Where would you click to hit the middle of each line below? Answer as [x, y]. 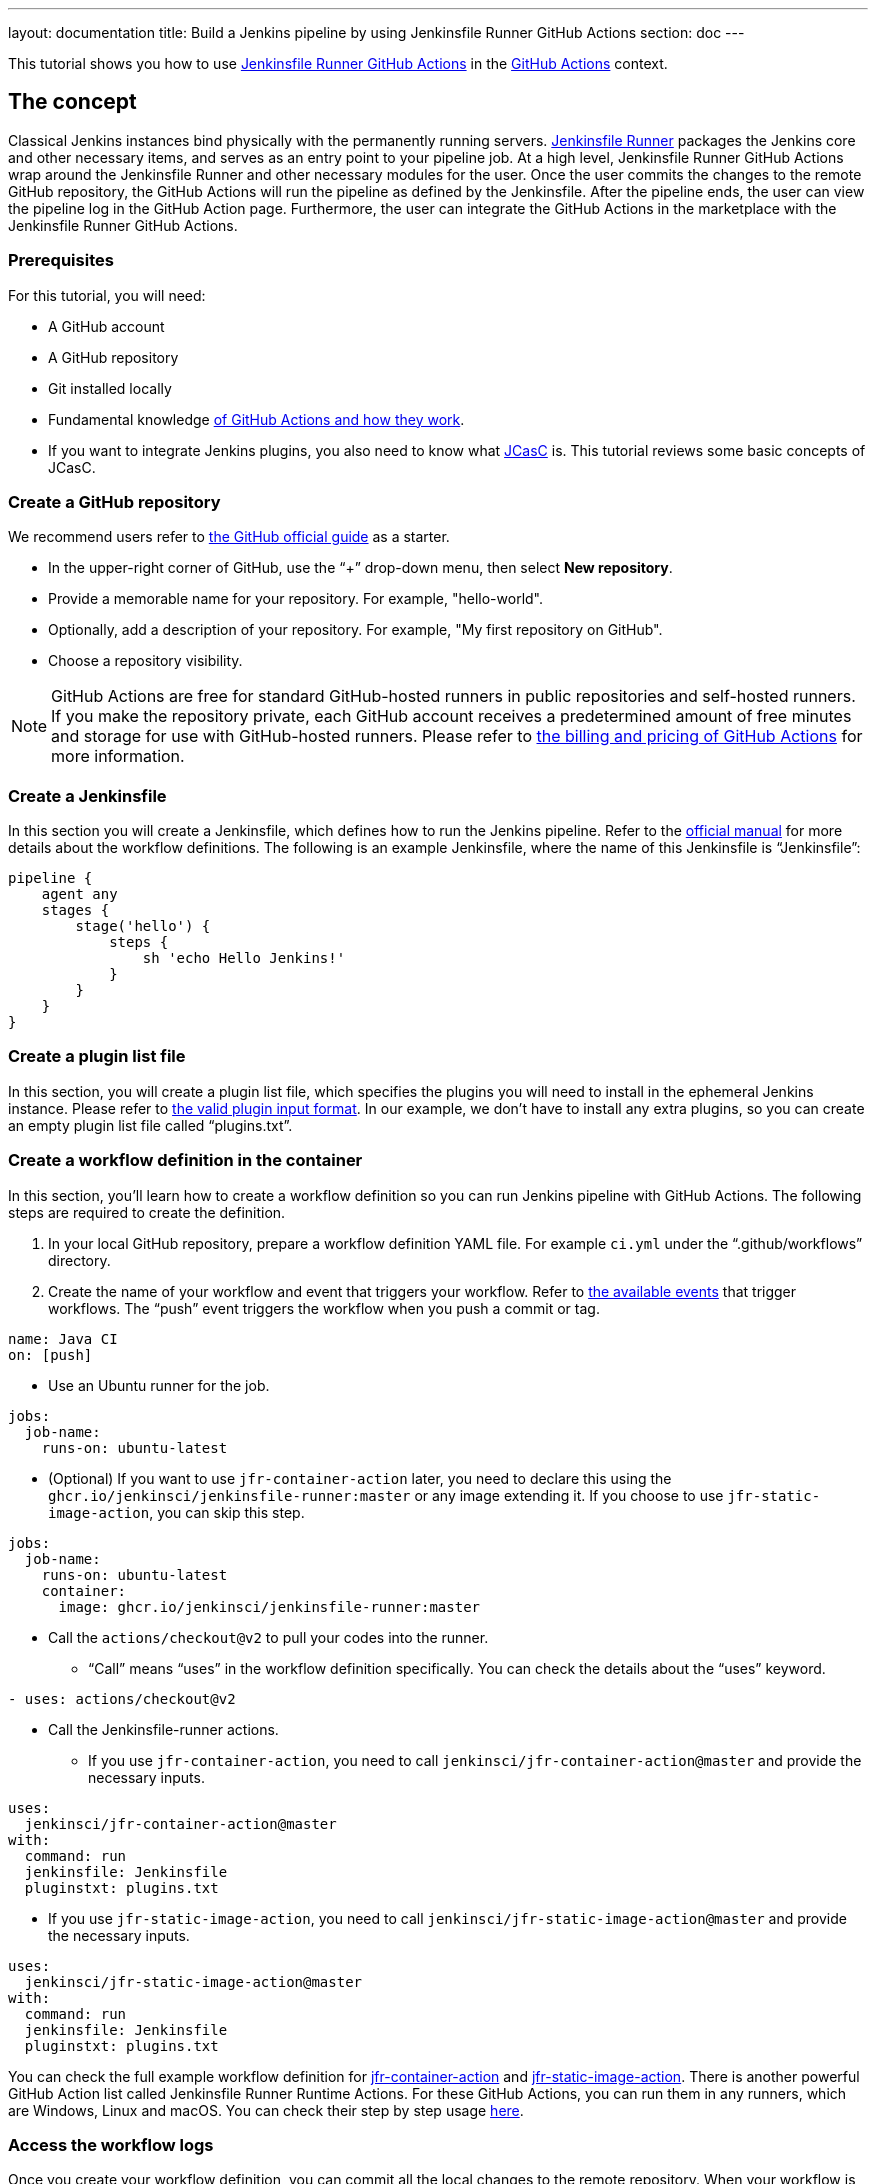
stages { [75, 910]
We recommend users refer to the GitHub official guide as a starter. [229, 537]
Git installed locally [110, 388]
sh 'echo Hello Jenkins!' [244, 958]
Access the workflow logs [111, 2144]
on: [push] [50, 1354]
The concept [72, 102]
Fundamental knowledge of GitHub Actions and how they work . [256, 419]
